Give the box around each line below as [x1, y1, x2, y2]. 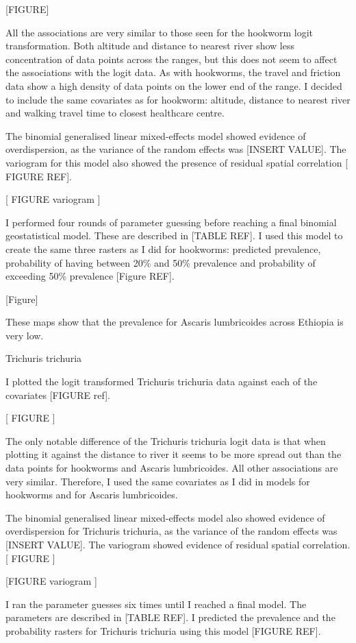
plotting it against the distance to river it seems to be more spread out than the [5, 447, 342, 461]
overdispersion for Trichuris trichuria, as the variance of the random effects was [5, 524, 338, 538]
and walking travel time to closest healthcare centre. [5, 106, 225, 120]
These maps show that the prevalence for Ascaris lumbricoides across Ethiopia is [5, 315, 344, 329]
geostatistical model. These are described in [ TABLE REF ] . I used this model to [5, 228, 343, 243]
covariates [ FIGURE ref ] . [5, 387, 110, 402]
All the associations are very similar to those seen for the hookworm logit [5, 25, 314, 39]
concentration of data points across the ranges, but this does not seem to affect [5, 51, 338, 66]
